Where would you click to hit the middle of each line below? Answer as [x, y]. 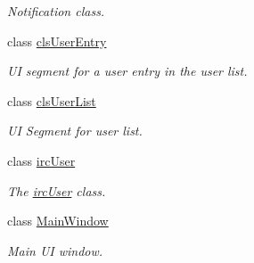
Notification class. [56, 11]
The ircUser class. [57, 190]
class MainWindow [58, 221]
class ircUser [41, 160]
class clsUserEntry [57, 41]
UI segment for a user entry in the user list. [127, 71]
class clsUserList [52, 100]
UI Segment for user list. [75, 131]
